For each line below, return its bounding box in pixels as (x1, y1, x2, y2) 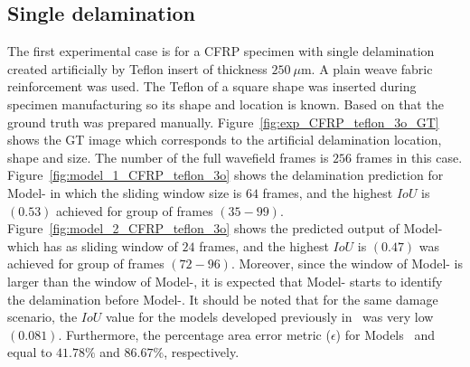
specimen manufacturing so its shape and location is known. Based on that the (7, 94, 444, 113)
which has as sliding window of (7, 236, 178, 255)
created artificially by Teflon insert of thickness (7, 59, 268, 78)
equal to (7, 343, 52, 362)
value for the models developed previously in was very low (105, 307, 434, 326)
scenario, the (7, 307, 78, 326)
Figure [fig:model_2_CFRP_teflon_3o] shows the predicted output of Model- (7, 219, 443, 238)
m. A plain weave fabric (300, 59, 433, 78)
